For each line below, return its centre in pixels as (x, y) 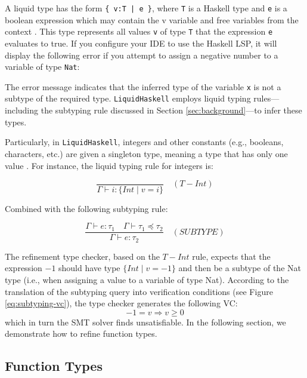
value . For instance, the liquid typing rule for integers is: (109, 165)
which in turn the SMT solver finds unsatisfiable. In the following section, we (145, 322)
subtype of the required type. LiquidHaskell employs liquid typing (128, 98)
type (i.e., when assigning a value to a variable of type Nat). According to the (147, 279)
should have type (89, 268)
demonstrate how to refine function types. (81, 334)
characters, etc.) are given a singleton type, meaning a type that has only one (146, 153)
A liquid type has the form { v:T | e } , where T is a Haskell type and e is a (146, 8)
